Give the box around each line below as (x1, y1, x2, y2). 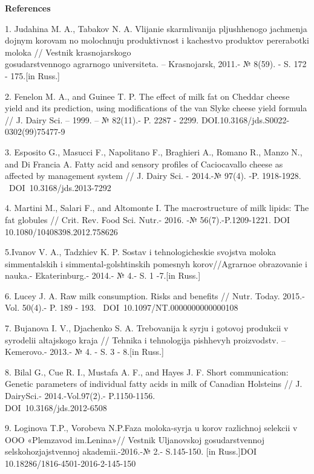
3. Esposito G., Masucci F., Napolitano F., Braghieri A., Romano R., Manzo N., (5, 145, 303, 158)
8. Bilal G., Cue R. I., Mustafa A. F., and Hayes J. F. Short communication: (5, 365, 289, 378)
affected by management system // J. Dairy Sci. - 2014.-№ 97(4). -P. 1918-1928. (5, 169, 301, 182)
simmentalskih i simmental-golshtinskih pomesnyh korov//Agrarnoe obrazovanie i (5, 257, 307, 270)
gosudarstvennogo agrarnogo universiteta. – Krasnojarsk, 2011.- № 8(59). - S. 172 (5, 57, 307, 70)
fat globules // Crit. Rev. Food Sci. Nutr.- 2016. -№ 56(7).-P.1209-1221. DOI (5, 213, 290, 226)
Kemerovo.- (5, 345, 47, 358)
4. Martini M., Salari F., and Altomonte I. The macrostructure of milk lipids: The (5, 201, 309, 214)
